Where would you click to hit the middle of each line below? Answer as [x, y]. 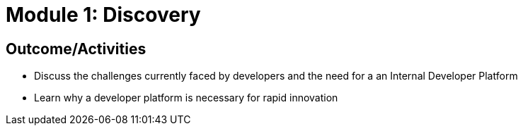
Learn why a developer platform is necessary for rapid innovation [186, 98]
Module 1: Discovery [103, 15]
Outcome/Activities [76, 49]
